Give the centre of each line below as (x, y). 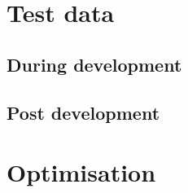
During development (94, 64)
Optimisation (81, 172)
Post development (83, 112)
